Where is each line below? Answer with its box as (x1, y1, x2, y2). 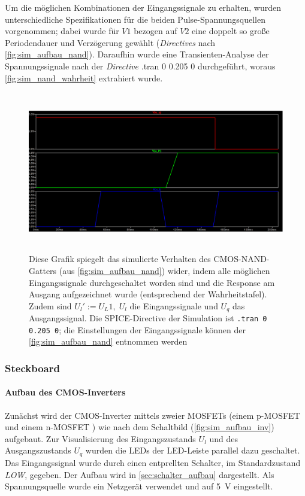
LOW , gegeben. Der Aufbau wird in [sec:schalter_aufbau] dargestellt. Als (5, 468, 274, 480)
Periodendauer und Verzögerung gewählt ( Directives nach (5, 36, 216, 48)
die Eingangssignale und (129, 299, 218, 312)
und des (209, 432, 238, 445)
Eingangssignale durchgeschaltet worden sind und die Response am (29, 276, 275, 288)
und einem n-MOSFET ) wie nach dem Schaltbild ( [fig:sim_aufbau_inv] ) (5, 421, 274, 433)
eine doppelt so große (192, 25, 270, 37)
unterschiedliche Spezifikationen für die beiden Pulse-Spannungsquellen (5, 13, 265, 25)
